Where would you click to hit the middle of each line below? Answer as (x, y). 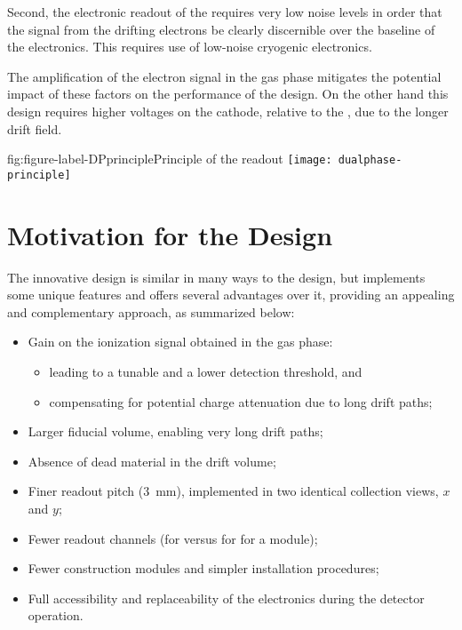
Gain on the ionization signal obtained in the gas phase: (180, 342)
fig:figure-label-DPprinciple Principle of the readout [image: (170, 159)
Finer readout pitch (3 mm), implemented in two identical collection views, (233, 491)
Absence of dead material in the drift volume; (152, 461)
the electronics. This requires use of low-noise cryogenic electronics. (190, 47)
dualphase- (370, 160)
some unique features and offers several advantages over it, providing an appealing (231, 295)
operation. (56, 615)
